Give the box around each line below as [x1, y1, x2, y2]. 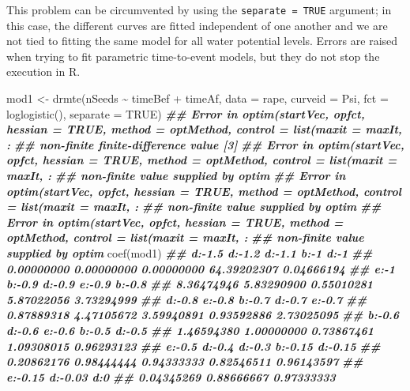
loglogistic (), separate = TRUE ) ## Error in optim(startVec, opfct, [6, 105, 365, 122]
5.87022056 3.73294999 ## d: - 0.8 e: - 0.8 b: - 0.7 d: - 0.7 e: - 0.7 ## [6, 291, 367, 307]
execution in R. [6, 63, 81, 80]
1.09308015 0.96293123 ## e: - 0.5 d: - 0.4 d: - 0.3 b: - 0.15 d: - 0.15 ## [6, 337, 381, 354]
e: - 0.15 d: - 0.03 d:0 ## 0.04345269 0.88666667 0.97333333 [6, 368, 336, 385]
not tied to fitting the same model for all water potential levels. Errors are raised [6, 32, 398, 49]
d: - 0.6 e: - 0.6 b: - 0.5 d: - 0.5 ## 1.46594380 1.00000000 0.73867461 [6, 321, 374, 338]
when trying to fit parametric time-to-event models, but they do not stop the [6, 47, 380, 64]
